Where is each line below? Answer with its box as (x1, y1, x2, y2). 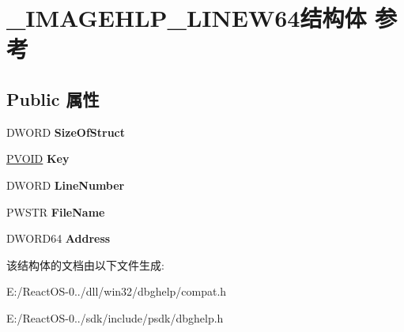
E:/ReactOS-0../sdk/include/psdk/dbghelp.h (6, 309, 224, 326)
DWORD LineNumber (6, 176, 125, 193)
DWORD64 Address (6, 230, 111, 247)
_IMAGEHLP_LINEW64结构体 (6, 2, 367, 34)
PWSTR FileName (6, 203, 105, 220)
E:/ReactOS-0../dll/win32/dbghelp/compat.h (6, 283, 227, 300)
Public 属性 (6, 86, 100, 111)
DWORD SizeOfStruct (6, 123, 126, 140)
